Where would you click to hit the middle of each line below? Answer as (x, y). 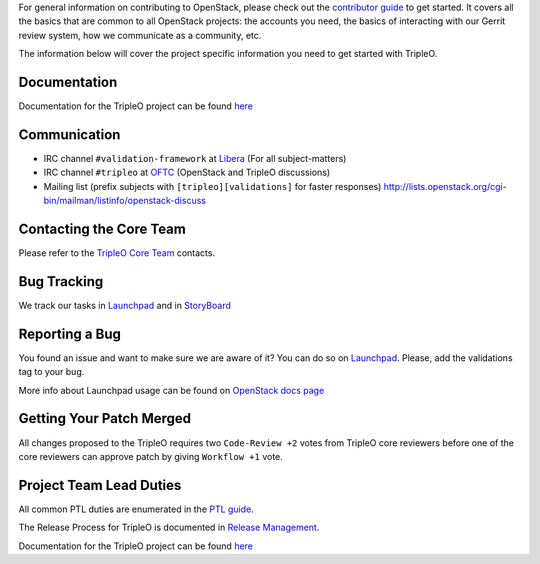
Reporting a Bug (70, 333)
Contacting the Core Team (102, 228)
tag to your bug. (51, 372)
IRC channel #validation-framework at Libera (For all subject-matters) (195, 158)
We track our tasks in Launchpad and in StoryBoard (125, 305)
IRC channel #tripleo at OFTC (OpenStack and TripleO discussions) (186, 172)
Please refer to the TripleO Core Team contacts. (116, 253)
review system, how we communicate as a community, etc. (140, 35)
